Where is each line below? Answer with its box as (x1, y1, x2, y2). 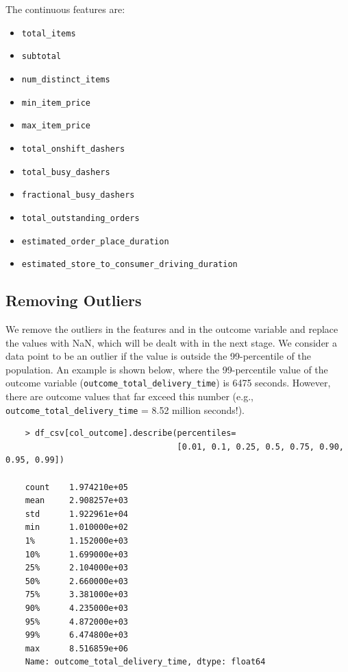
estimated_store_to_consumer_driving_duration (21, 259, 238, 270)
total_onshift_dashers (21, 143, 125, 154)
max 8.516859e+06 (25, 643, 128, 653)
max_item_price (21, 121, 91, 131)
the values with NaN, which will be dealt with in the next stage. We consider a (5, 335, 338, 349)
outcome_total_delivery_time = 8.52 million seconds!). (5, 402, 245, 417)
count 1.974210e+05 (25, 482, 128, 492)
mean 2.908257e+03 (25, 496, 128, 506)
